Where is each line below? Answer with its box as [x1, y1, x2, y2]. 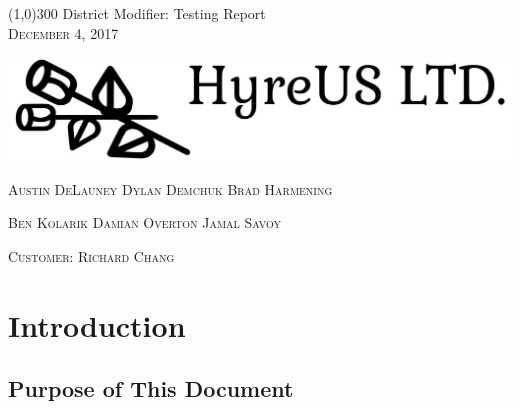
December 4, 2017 [8, 22, 119, 43]
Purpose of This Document [8, 373, 294, 404]
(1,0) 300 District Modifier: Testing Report [8, 3, 266, 23]
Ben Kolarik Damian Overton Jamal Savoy [8, 212, 281, 233]
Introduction [8, 304, 186, 345]
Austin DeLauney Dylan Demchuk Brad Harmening [8, 178, 333, 199]
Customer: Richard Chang [8, 245, 175, 266]
